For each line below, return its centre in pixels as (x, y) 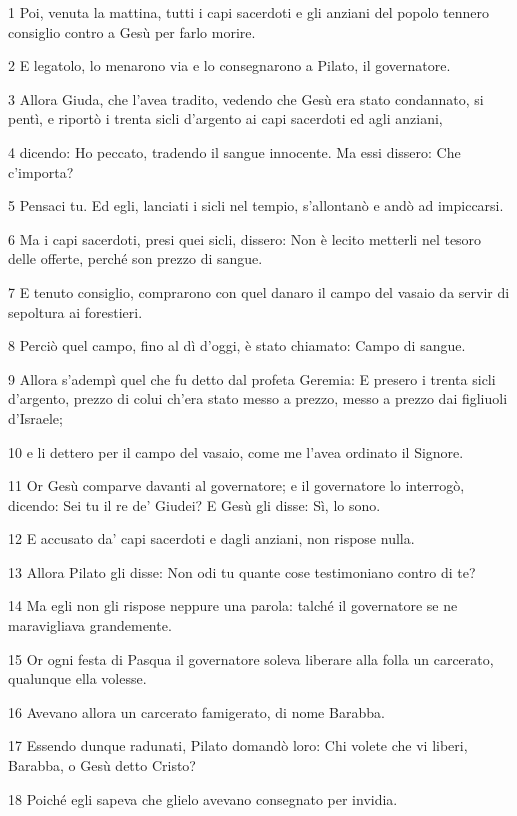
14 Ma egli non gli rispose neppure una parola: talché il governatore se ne (233, 605)
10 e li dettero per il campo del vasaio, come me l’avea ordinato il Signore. (236, 451)
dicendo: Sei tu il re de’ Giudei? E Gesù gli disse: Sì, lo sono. (194, 504)
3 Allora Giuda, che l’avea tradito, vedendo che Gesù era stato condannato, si (246, 98)
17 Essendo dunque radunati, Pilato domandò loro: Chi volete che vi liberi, (238, 745)
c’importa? (41, 171)
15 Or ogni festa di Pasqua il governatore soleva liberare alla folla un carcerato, (251, 658)
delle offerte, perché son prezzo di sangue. (135, 258)
